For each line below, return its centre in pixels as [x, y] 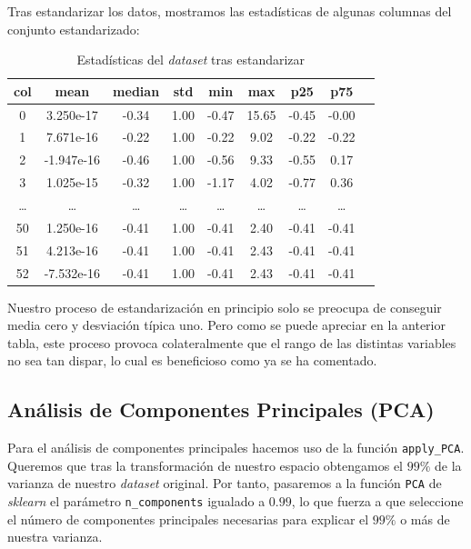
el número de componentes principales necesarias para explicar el [188, 519]
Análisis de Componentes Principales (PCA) [221, 409]
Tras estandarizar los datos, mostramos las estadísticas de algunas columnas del [230, 11]
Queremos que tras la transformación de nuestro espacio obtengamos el [205, 465]
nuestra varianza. [55, 537]
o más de [425, 519]
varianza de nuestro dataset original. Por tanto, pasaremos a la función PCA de [225, 483]
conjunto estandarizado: [74, 29]
